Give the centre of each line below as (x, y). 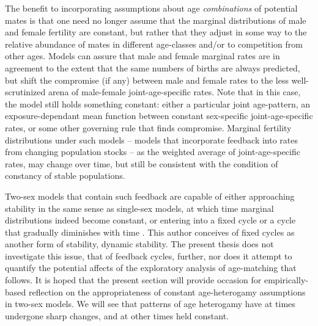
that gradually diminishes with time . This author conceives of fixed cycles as (150, 232)
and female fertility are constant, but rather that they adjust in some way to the (156, 32)
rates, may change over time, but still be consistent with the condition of (142, 163)
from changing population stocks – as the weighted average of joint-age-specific (153, 152)
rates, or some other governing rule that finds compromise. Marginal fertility (148, 127)
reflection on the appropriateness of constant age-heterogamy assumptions (167, 292)
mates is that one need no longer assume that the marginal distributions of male (156, 20)
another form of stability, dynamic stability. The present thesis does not (139, 244)
